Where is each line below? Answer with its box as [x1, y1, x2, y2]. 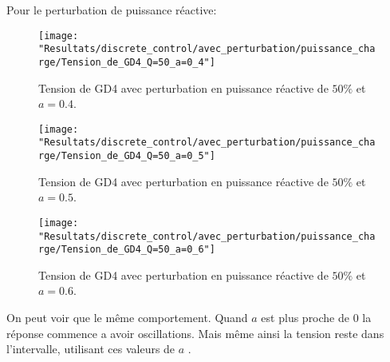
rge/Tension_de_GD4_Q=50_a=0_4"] [38, 56, 215, 68]
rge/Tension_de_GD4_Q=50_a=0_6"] [38, 244, 215, 256]
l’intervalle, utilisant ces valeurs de [6, 340, 175, 357]
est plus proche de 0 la [261, 309, 372, 326]
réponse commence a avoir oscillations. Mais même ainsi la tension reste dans [6, 324, 384, 341]
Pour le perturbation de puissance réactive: [6, 2, 217, 18]
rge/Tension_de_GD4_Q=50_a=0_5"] [38, 150, 215, 162]
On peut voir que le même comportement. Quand [6, 309, 248, 326]
